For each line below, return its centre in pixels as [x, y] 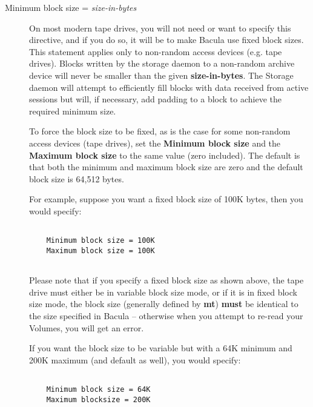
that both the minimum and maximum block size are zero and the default [166, 167]
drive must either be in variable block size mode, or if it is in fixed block [163, 292]
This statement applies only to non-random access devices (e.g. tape [156, 51]
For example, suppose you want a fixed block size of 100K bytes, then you [166, 199]
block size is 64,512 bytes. [77, 178]
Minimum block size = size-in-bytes [71, 7]
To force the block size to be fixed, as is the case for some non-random [160, 131]
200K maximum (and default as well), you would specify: [135, 359]
